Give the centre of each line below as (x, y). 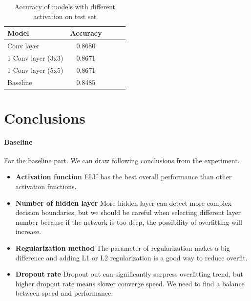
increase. (28, 231)
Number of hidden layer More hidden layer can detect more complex (123, 203)
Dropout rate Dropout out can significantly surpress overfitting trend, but (129, 274)
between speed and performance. (64, 293)
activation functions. (46, 186)
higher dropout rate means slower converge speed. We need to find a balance (130, 283)
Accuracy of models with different (65, 6)
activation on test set (65, 16)
